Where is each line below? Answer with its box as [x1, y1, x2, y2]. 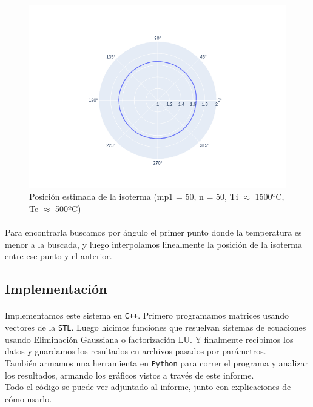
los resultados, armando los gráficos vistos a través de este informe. [5, 368, 254, 381]
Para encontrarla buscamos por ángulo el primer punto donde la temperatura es [5, 226, 302, 239]
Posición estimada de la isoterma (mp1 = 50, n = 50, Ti [29, 190, 238, 203]
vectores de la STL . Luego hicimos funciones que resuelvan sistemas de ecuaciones [5, 321, 306, 334]
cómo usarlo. [5, 392, 52, 405]
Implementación [5, 279, 107, 298]
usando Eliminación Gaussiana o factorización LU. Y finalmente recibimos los [5, 333, 294, 345]
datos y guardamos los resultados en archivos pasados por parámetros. [5, 345, 266, 357]
